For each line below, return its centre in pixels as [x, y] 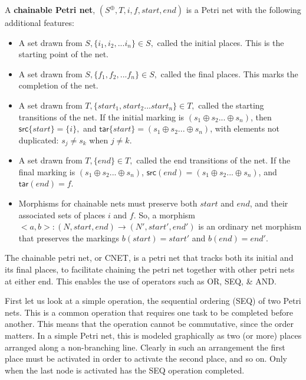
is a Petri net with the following [244, 9]
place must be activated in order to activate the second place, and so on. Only [146, 358]
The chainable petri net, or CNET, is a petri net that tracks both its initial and [149, 258]
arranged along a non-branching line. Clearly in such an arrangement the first [145, 347]
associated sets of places [62, 214]
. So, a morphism [164, 214]
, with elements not [245, 128]
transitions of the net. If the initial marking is [101, 117]
